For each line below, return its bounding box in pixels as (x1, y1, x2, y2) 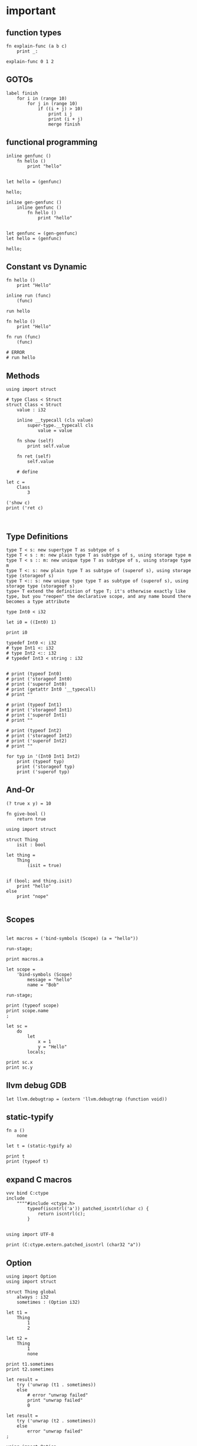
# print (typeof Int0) (6, 671, 62, 677)
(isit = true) (27, 862, 62, 868)
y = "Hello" (37, 1044, 67, 1050)
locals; (27, 1049, 46, 1055)
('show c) (6, 500, 31, 506)
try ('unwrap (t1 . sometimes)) (17, 1382, 96, 1388)
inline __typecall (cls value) (17, 418, 94, 423)
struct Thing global (6, 1289, 57, 1295)
